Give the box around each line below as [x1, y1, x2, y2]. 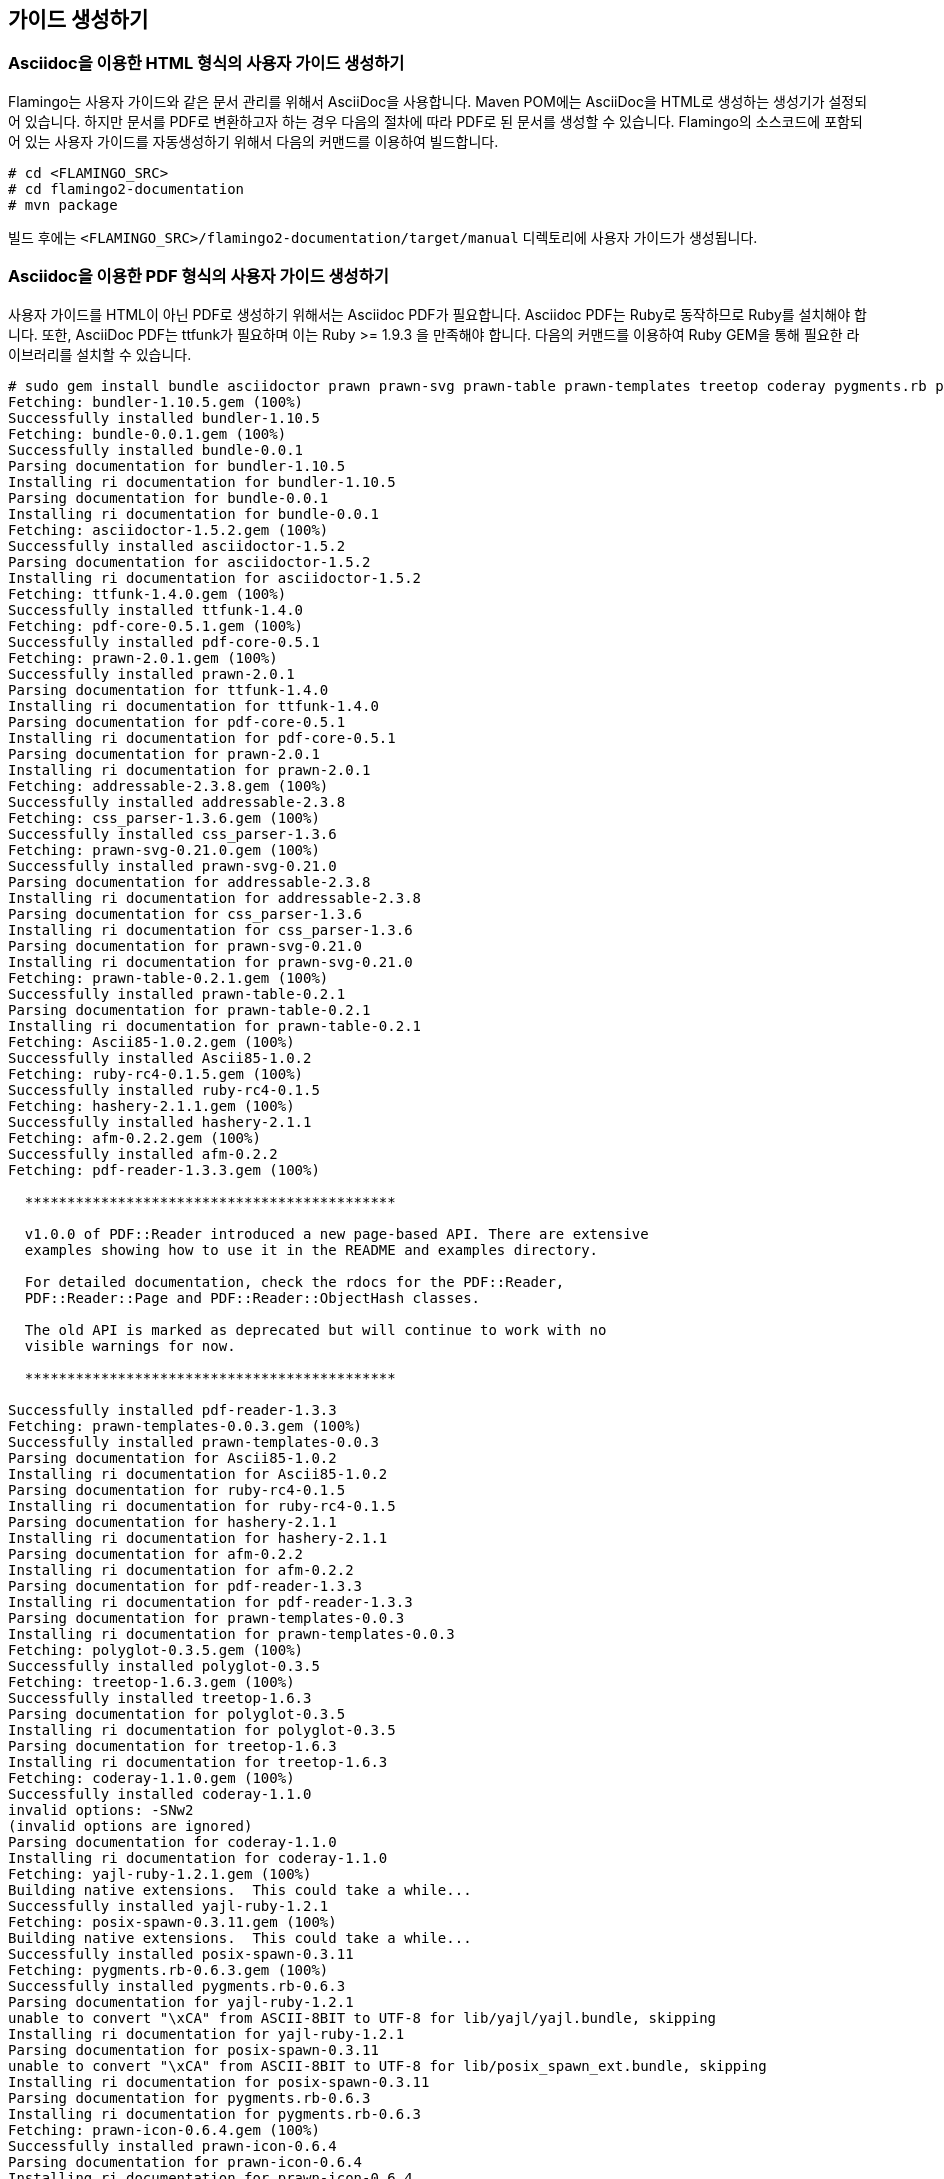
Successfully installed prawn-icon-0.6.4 [8, 2137, 337, 2154]
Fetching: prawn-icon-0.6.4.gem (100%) [8, 2121, 320, 2138]
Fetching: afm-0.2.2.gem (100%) [8, 1129, 261, 1146]
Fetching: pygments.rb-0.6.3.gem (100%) [8, 1961, 329, 1978]
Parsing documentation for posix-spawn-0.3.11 [8, 2041, 379, 2058]
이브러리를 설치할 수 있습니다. [8, 345, 192, 363]
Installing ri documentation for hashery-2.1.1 [8, 1529, 388, 1546]
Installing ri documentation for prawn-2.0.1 [8, 761, 371, 778]
